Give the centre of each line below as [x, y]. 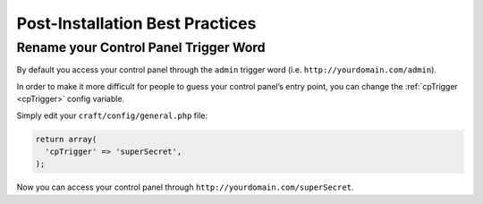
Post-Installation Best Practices [136, 23]
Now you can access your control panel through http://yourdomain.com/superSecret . [185, 187]
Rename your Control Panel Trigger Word [141, 47]
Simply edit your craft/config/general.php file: [112, 115]
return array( [66, 139]
